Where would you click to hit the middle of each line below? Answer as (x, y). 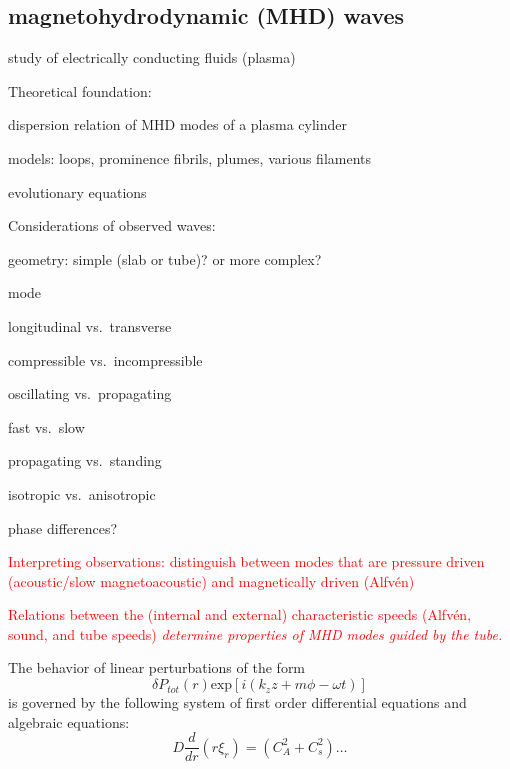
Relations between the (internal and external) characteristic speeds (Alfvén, (240, 614)
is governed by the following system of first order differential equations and (237, 702)
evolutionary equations (77, 191)
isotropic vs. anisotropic (82, 493)
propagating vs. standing (85, 460)
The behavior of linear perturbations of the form (157, 667)
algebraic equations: (69, 721)
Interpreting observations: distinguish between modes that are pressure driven (246, 561)
